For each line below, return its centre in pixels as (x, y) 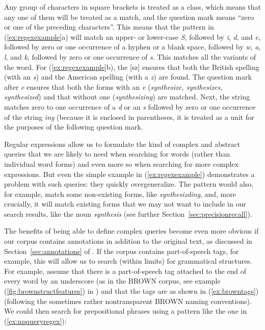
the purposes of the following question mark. (74, 127)
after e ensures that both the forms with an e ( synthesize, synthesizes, (113, 86)
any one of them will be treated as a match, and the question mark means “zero (129, 17)
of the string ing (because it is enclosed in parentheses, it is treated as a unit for (129, 117)
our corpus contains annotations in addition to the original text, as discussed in (128, 241)
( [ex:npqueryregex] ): (35, 321)
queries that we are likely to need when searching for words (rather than (117, 154)
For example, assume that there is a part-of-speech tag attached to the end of (125, 271)
